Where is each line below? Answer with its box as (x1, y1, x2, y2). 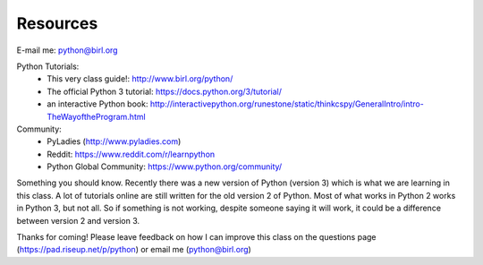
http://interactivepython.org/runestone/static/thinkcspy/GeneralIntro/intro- (149, 98, 424, 109)
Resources (16, 13, 98, 33)
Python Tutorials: (16, 61, 80, 72)
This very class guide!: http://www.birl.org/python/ (47, 73, 233, 84)
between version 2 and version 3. (16, 215, 140, 226)
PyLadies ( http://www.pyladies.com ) (47, 136, 182, 147)
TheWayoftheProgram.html (47, 111, 147, 122)
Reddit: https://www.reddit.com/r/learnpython (47, 149, 216, 159)
